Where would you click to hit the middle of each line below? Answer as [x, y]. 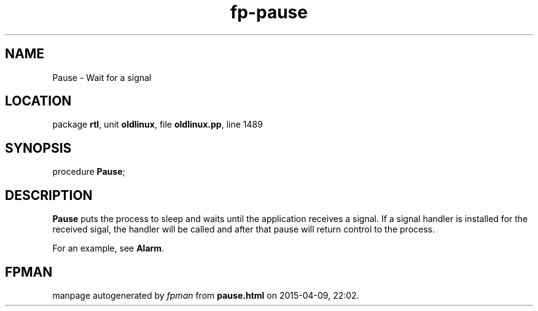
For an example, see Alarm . [108, 248]
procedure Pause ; [89, 172]
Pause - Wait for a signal [102, 77]
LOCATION [38, 101]
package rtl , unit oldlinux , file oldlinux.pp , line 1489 [158, 125]
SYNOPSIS [38, 148]
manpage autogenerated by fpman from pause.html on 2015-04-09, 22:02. [206, 295]
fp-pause [269, 12]
